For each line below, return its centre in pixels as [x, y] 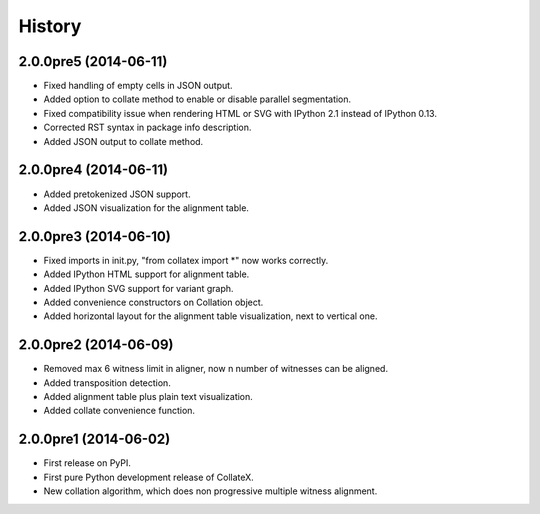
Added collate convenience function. [119, 411]
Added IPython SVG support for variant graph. [138, 288]
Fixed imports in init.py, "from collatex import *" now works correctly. [186, 260]
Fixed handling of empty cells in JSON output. [138, 86]
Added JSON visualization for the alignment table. [146, 207]
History [50, 26]
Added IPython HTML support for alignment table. [146, 274]
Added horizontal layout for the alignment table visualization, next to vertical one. [210, 316]
